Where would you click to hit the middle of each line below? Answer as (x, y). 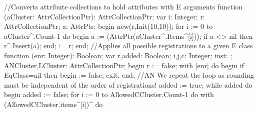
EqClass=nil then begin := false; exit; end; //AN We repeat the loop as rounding (129, 75)
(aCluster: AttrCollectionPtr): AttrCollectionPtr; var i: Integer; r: (104, 16)
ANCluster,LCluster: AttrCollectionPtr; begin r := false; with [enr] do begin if (124, 65)
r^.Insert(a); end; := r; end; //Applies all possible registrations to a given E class (128, 46)
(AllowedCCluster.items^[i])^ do (53, 104)
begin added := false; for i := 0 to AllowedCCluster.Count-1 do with (109, 94)
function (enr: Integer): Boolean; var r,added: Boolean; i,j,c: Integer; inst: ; (118, 55)
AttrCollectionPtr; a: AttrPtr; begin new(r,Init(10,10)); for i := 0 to (108, 26)
